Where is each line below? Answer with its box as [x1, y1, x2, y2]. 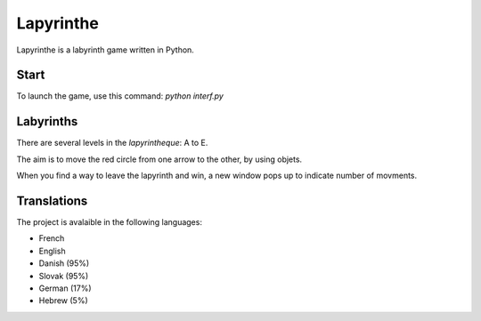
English [38, 245, 66, 256]
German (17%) [38, 283, 93, 293]
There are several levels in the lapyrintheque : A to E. [16, 138, 208, 148]
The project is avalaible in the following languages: [16, 217, 202, 228]
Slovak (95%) [38, 270, 89, 281]
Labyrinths [16, 114, 78, 129]
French [38, 233, 65, 244]
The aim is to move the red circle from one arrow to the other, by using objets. [16, 154, 303, 165]
